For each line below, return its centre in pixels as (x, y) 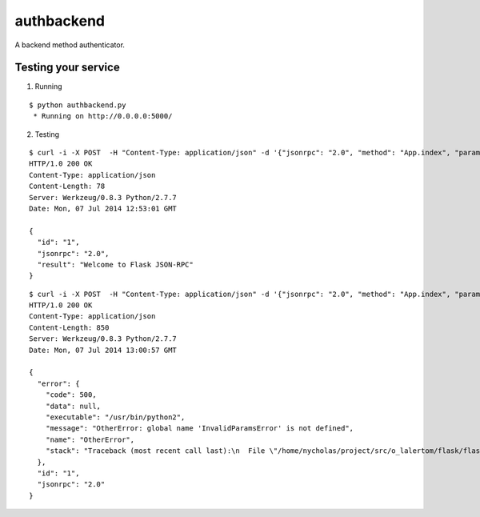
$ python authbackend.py (78, 105)
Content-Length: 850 (69, 327)
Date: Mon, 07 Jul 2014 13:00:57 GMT (103, 350)
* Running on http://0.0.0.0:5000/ (103, 116)
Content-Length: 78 (67, 186)
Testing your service (67, 68)
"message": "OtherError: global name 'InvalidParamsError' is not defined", (200, 429)
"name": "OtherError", (90, 439)
